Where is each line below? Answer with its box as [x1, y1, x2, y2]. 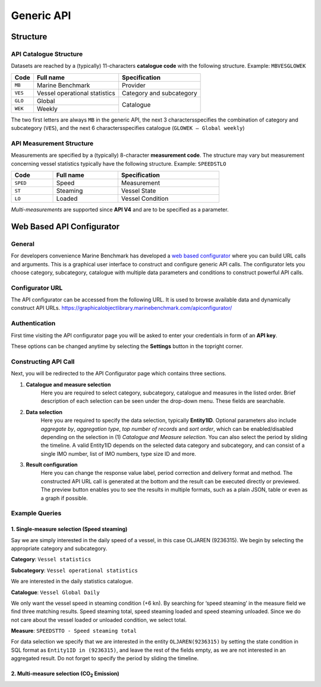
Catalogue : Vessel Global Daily [11, 589, 100, 596]
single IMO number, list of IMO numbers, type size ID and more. [40, 450, 196, 457]
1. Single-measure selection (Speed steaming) [11, 526, 128, 533]
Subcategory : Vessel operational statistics [11, 567, 138, 574]
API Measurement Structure [11, 139, 94, 147]
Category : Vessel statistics [11, 556, 92, 563]
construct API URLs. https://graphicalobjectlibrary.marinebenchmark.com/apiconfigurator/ [11, 304, 232, 312]
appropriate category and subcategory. [11, 545, 108, 552]
